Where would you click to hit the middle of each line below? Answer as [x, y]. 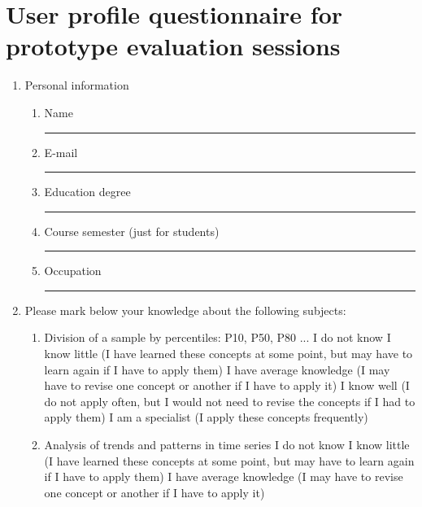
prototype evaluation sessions [173, 46]
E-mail [61, 152]
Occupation [73, 271]
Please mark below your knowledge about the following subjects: [185, 310]
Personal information [77, 85]
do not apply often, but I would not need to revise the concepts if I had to [230, 401]
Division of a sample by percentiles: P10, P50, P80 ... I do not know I [218, 337]
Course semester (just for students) [132, 231]
